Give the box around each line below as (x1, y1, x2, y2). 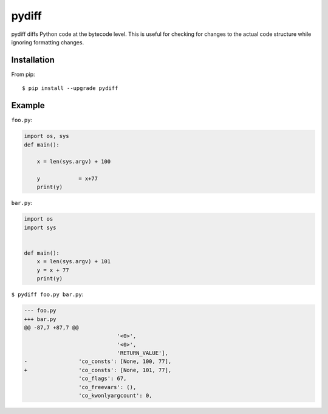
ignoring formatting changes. (11, 38, 84, 46)
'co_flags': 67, (78, 375, 127, 382)
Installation (11, 55, 55, 65)
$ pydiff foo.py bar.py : (11, 291, 84, 298)
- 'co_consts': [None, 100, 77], (24, 358, 172, 365)
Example (11, 100, 45, 111)
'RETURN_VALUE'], (117, 350, 168, 357)
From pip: (11, 71, 36, 78)
